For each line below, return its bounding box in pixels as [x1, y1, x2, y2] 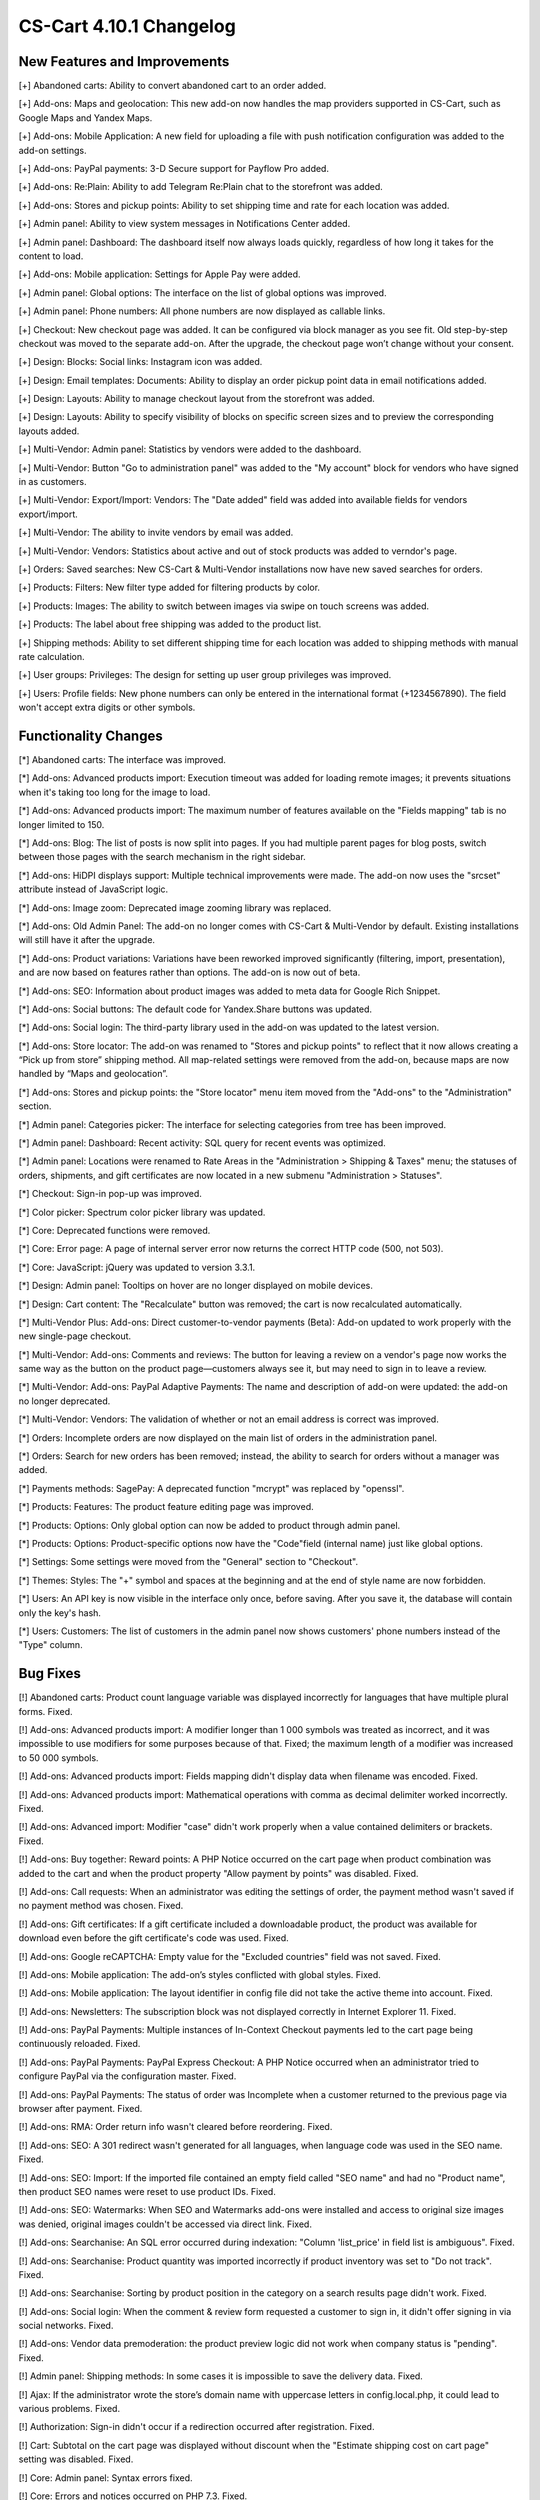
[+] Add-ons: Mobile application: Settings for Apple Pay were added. [18, 268, 301, 280]
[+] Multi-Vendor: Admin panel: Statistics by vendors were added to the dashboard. [18, 443, 362, 455]
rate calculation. [18, 650, 85, 662]
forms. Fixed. [18, 1705, 74, 1717]
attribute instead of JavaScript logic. [18, 883, 169, 895]
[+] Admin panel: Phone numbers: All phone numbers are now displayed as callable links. [18, 305, 386, 317]
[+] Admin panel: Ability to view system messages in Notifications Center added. [18, 218, 351, 230]
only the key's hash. [18, 1606, 102, 1619]
